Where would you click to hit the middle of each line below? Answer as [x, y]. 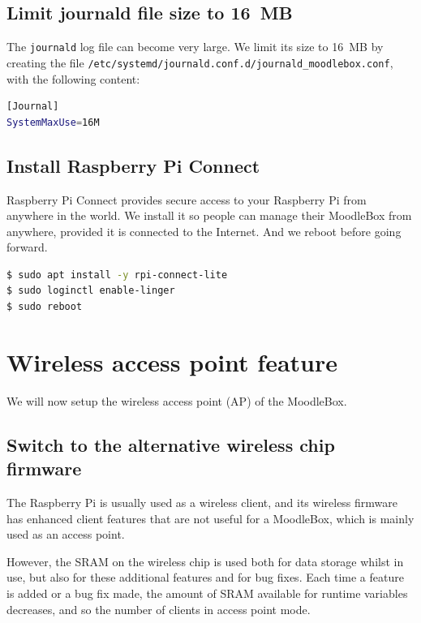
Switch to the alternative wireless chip [171, 444]
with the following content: [73, 78]
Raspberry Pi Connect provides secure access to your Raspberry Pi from [187, 199]
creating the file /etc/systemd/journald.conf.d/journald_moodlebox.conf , [200, 62]
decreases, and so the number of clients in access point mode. [159, 609]
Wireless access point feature [172, 361]
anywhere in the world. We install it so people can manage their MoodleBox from [209, 215]
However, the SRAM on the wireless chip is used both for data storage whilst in [205, 561]
